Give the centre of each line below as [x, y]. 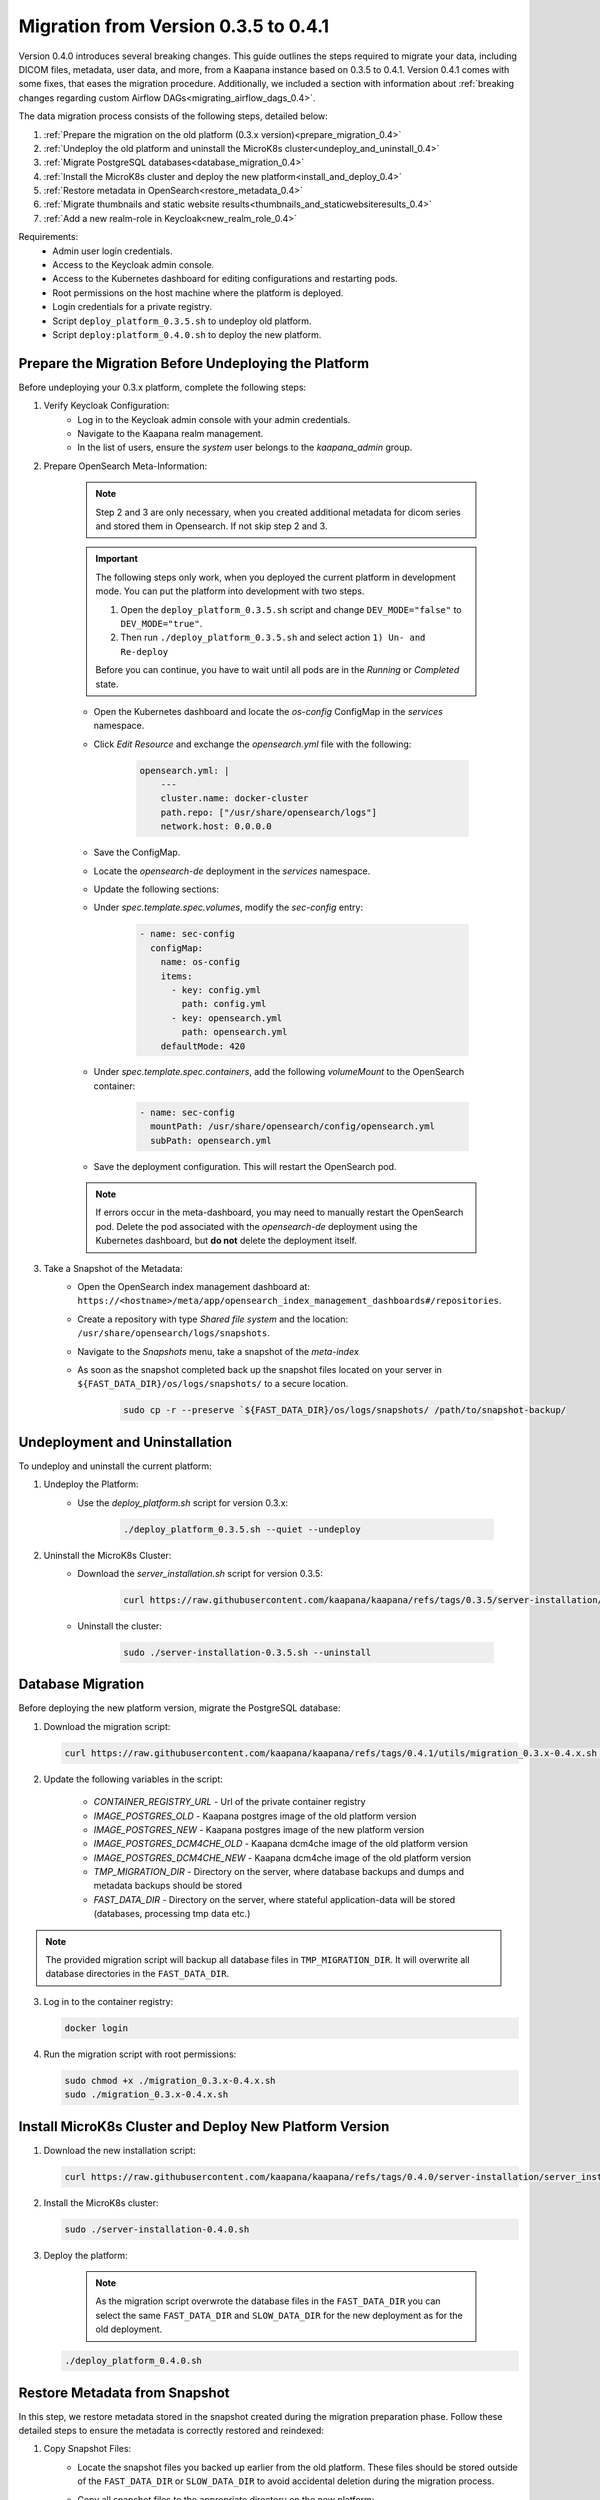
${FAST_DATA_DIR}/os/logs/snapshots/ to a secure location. [213, 1384]
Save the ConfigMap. [137, 852]
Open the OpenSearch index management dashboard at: [193, 1286]
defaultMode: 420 [203, 1046]
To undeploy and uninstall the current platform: [115, 1466]
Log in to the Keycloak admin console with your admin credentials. [214, 419]
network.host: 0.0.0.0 [216, 826]
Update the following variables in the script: [133, 1779]
